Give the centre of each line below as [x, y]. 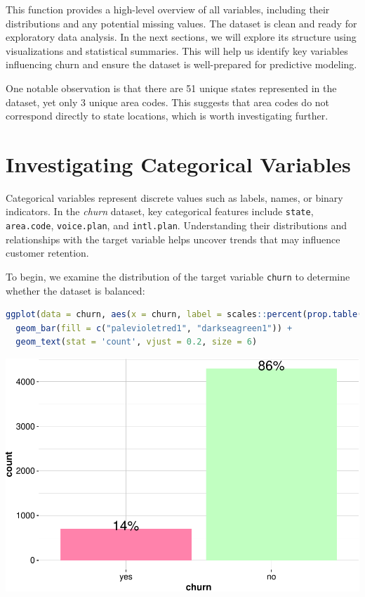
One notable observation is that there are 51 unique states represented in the [171, 88]
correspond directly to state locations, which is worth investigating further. [167, 116]
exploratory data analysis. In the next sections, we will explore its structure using [181, 37]
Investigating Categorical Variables [178, 163]
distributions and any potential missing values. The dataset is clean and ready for [181, 23]
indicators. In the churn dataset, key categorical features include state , [160, 211]
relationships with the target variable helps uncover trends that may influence [173, 239]
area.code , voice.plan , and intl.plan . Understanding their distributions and [176, 225]
